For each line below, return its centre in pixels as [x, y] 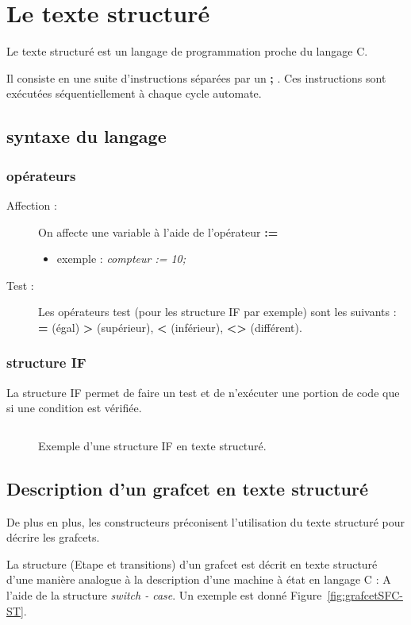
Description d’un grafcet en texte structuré [187, 488]
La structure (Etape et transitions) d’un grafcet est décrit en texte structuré [192, 563]
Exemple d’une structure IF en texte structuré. [152, 445]
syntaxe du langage [86, 136]
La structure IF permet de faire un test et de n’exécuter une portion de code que [203, 392]
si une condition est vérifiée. [74, 408]
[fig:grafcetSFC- [365, 595]
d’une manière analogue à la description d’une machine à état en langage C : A [199, 579]
